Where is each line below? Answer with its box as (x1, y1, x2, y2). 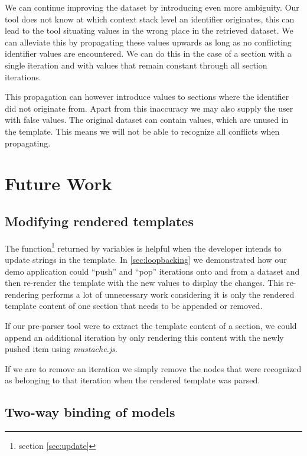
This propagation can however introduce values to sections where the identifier (5, 90, 289, 103)
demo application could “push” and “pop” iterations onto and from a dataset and (5, 265, 300, 277)
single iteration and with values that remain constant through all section (5, 58, 267, 71)
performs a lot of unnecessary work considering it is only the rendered (41, 288, 295, 300)
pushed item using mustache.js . (5, 343, 117, 355)
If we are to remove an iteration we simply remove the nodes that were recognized (5, 362, 302, 374)
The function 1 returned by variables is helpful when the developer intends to (5, 240, 282, 254)
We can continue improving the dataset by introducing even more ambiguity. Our (5, 1, 299, 13)
